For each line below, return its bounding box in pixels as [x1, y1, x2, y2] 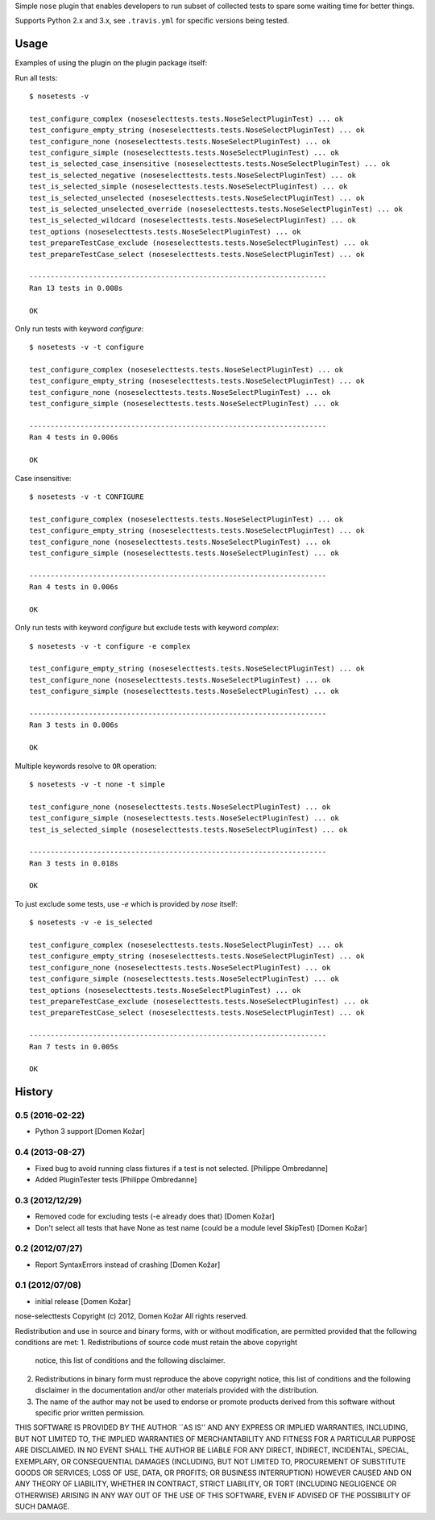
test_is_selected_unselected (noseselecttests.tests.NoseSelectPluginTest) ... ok [29, 193, 365, 202]
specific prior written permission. [35, 1407, 145, 1418]
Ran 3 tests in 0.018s [29, 858, 119, 868]
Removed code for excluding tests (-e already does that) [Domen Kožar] [35, 1211, 275, 1221]
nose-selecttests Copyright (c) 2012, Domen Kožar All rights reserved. [14, 1311, 248, 1321]
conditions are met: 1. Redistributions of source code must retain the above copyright [14, 1338, 298, 1347]
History [14, 1085, 54, 1099]
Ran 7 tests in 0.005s [29, 1042, 119, 1051]
